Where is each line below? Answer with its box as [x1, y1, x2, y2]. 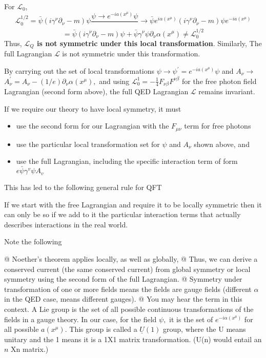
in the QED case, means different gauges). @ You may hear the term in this [4, 293, 242, 304]
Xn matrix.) [11, 344, 49, 354]
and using [99, 75, 130, 86]
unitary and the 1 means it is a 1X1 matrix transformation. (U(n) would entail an [4, 333, 262, 344]
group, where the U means [163, 324, 246, 334]
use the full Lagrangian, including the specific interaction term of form [16, 156, 238, 166]
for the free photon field [181, 75, 257, 86]
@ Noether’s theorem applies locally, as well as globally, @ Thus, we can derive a [4, 254, 258, 264]
